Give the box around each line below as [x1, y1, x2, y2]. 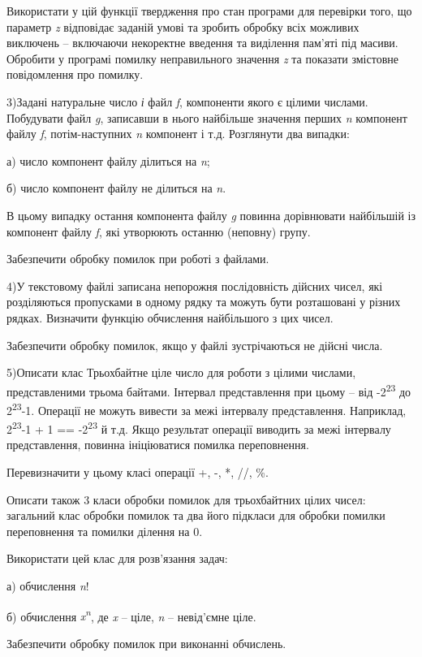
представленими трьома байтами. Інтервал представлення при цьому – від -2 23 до [6, 380, 411, 400]
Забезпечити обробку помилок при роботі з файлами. [6, 250, 269, 267]
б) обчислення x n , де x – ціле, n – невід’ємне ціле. [6, 605, 256, 625]
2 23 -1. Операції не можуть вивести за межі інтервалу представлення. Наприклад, [6, 399, 407, 418]
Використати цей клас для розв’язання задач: [6, 550, 228, 567]
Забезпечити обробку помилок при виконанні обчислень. [6, 634, 286, 651]
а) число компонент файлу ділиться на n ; [6, 152, 210, 169]
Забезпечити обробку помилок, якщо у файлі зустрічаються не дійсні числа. [6, 336, 383, 353]
